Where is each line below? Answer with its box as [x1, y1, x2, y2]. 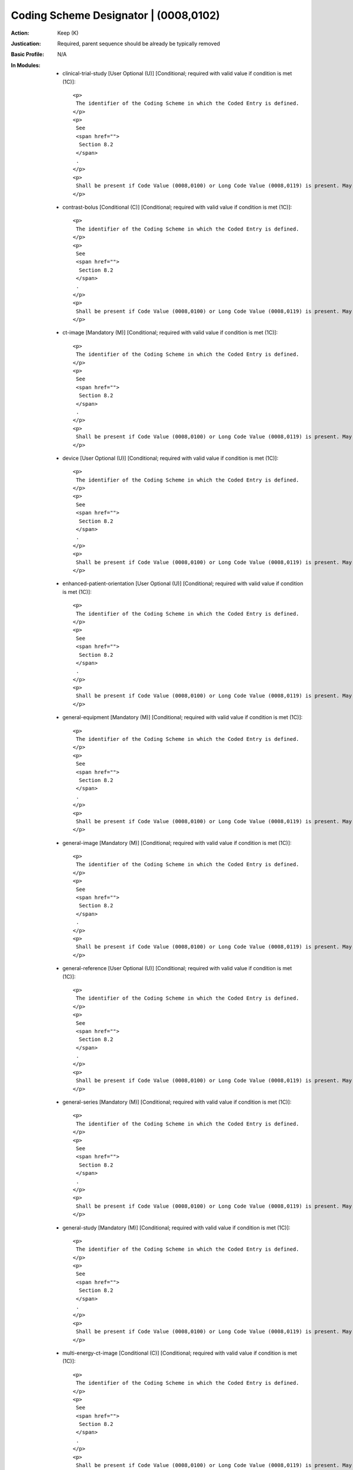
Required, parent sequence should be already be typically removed [57, 40, 221, 47]
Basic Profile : [11, 51, 44, 58]
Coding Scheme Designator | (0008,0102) [11, 9, 220, 22]
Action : [11, 29, 29, 36]
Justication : [11, 40, 41, 47]
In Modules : [11, 62, 41, 69]
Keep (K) [57, 29, 79, 36]
